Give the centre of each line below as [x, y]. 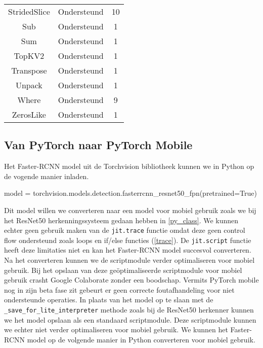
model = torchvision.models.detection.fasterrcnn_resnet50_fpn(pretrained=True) [130, 193]
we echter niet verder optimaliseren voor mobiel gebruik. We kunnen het [116, 329]
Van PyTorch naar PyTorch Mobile [98, 145]
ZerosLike [29, 114]
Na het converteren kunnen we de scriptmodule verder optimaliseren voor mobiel [129, 260]
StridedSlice [29, 11]
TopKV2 [29, 56]
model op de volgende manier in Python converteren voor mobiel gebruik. [141, 339]
